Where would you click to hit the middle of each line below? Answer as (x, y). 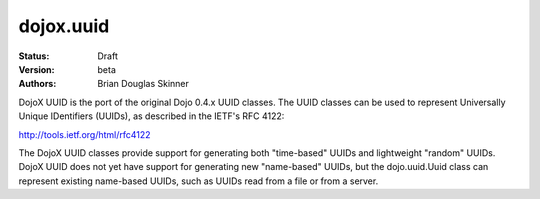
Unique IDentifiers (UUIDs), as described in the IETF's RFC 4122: (151, 116)
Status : (34, 56)
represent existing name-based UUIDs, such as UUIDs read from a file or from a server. (198, 181)
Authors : (37, 84)
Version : (36, 69)
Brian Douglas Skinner (143, 84)
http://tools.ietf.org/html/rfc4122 (84, 134)
